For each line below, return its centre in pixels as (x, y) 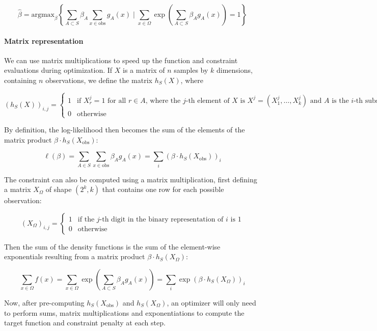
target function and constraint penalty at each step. (85, 323)
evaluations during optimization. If (58, 70)
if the (86, 219)
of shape (59, 189)
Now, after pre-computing (44, 303)
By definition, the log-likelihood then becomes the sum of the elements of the (125, 130)
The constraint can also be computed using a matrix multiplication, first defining (131, 179)
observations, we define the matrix (99, 80)
